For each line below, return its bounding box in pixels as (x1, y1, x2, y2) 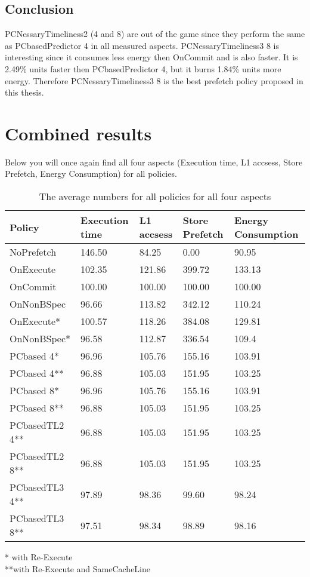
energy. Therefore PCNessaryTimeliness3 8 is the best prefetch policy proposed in (5, 74, 303, 87)
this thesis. (5, 86, 44, 99)
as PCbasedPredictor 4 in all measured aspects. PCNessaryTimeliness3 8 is (5, 39, 279, 51)
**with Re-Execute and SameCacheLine (5, 562, 151, 575)
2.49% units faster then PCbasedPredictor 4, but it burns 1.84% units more (5, 62, 281, 75)
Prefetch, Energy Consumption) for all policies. (5, 167, 177, 180)
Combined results (5, 121, 152, 145)
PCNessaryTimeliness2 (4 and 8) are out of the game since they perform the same (5, 27, 305, 40)
